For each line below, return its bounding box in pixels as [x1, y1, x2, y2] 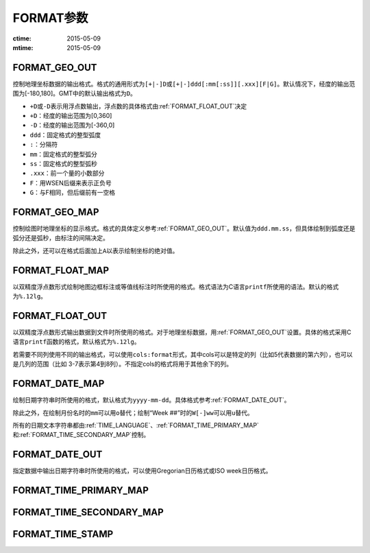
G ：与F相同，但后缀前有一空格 [29, 189, 116, 197]
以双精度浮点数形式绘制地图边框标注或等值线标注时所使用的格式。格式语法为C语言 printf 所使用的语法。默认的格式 [12, 282, 339, 291]
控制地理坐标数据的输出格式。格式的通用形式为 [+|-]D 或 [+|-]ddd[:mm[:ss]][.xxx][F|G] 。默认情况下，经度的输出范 [12, 80, 356, 88]
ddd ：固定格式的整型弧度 [29, 130, 101, 139]
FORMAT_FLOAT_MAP [12, 264, 110, 276]
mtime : [12, 43, 34, 51]
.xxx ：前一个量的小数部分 [29, 169, 105, 178]
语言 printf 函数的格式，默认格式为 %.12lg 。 [12, 338, 140, 346]
